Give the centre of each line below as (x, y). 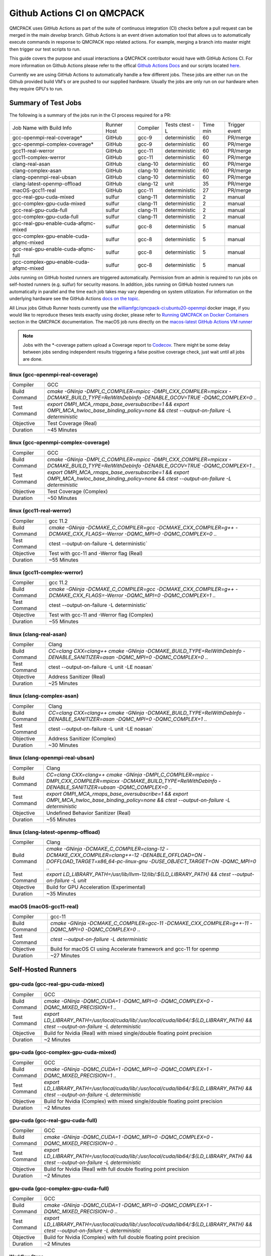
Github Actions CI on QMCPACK (77, 13)
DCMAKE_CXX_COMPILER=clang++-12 (93, 855)
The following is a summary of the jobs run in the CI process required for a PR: (90, 115)
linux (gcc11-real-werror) (40, 511)
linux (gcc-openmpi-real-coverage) (53, 374)
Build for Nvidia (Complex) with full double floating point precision (122, 1237)
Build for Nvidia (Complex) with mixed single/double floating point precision (133, 1101)
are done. (33, 359)
